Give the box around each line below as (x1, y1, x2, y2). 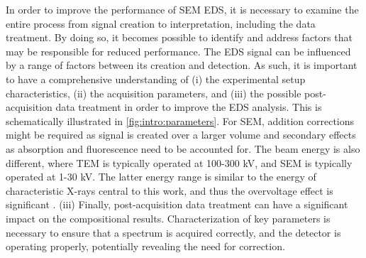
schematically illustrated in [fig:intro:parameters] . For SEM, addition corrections (6, 113, 355, 128)
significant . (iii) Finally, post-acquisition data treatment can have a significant (6, 197, 348, 212)
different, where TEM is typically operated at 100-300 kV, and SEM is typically (6, 155, 353, 170)
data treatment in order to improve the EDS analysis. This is (55, 100, 322, 114)
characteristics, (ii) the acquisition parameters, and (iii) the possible (6, 85, 301, 100)
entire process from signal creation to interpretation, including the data (6, 16, 316, 31)
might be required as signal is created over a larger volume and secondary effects (6, 127, 356, 142)
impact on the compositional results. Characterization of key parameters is (6, 210, 331, 225)
